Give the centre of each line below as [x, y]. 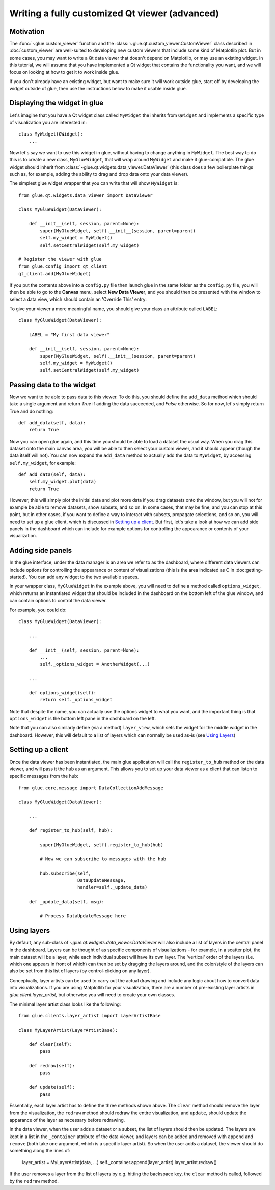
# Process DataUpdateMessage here [83, 916]
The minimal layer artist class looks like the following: [65, 1004]
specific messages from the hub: [44, 776]
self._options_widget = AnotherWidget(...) [95, 664]
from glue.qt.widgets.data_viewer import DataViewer [86, 195]
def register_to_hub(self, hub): [71, 831]
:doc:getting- [249, 570]
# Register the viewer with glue [60, 259]
